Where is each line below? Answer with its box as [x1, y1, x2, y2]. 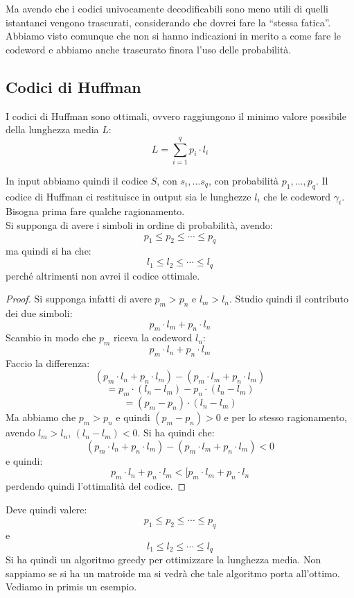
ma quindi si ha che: [6, 244, 91, 258]
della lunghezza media [6, 122, 99, 137]
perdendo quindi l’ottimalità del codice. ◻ [6, 479, 186, 493]
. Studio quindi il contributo [229, 291, 348, 306]
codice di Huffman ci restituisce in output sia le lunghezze [6, 189, 251, 203]
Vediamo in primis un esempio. [6, 579, 137, 594]
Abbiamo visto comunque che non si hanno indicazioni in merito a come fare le [6, 28, 341, 43]
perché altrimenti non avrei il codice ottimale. [6, 268, 200, 282]
